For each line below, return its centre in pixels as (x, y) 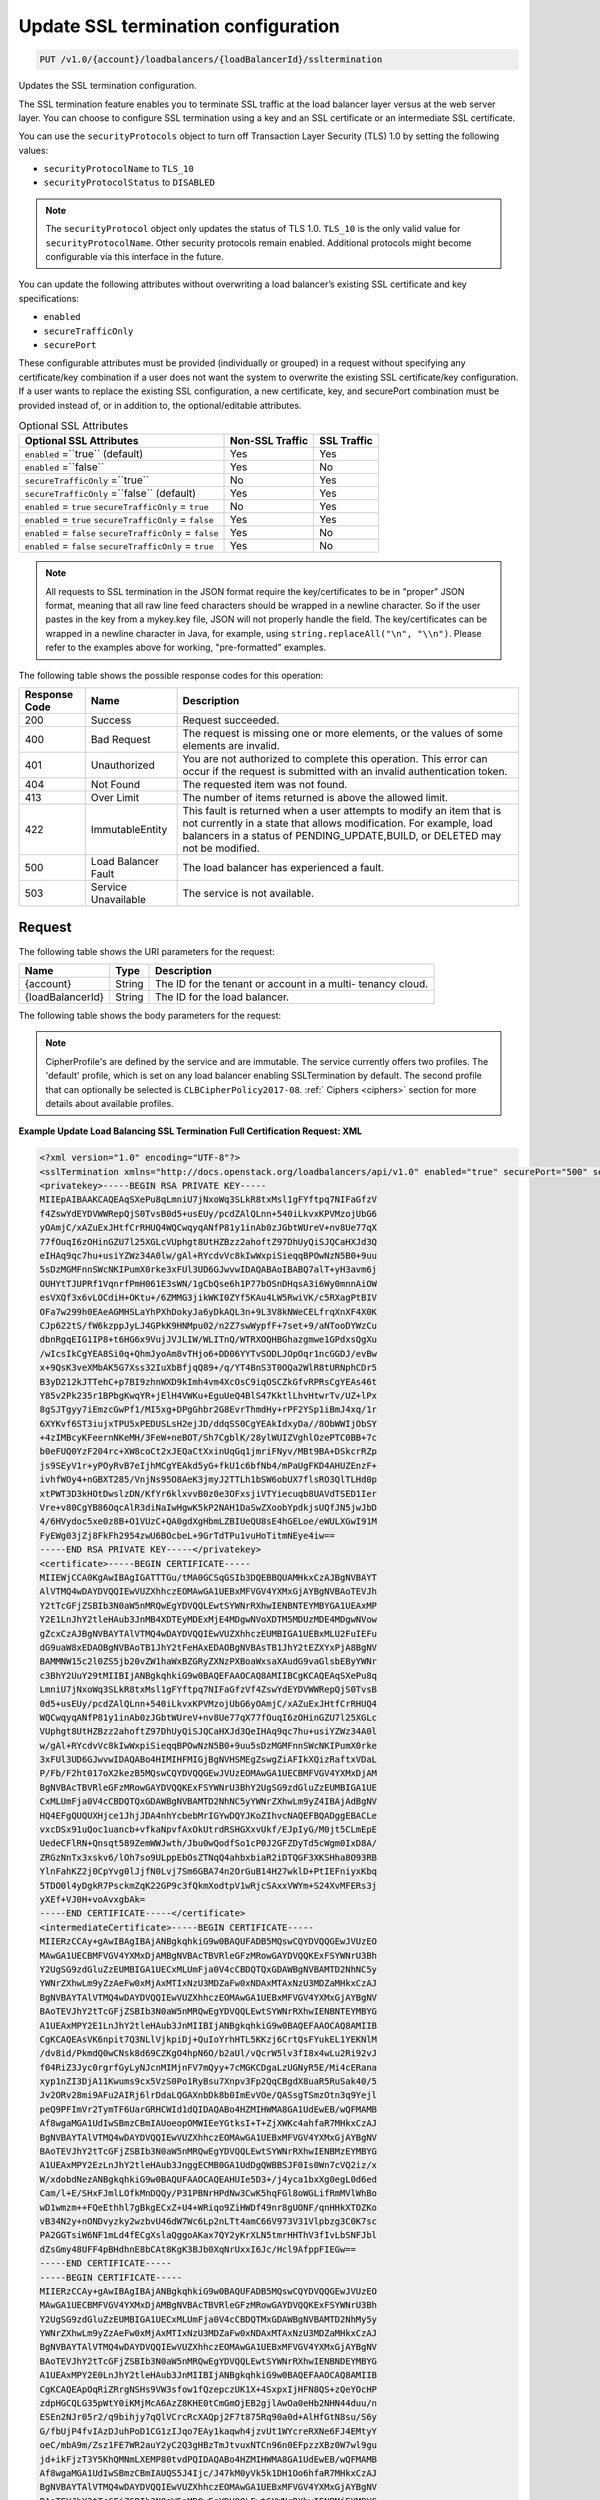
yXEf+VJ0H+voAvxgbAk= (92, 1899)
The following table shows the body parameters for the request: (150, 1015)
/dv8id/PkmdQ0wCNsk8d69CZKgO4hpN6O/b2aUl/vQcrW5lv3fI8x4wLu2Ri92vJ (208, 2053)
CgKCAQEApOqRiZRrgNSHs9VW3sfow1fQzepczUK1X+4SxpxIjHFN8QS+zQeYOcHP (208, 2389)
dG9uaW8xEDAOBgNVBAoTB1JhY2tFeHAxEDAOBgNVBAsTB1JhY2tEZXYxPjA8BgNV (208, 1647)
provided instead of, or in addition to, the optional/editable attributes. (160, 405)
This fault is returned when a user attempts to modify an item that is (342, 811)
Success (111, 720)
